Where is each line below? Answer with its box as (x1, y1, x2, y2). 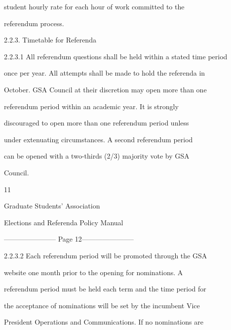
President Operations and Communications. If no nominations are (4, 317, 203, 327)
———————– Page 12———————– (4, 234, 134, 244)
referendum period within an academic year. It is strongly (4, 101, 179, 111)
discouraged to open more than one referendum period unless (4, 118, 189, 128)
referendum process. (4, 18, 64, 28)
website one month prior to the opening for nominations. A (4, 267, 183, 277)
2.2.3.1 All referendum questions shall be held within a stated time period (4, 51, 228, 61)
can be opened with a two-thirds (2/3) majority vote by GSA (4, 151, 190, 161)
